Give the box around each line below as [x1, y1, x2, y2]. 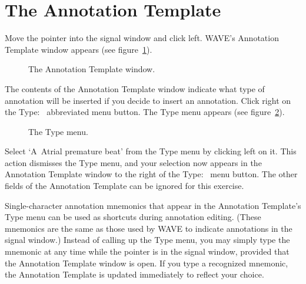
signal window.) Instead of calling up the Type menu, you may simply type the [5, 234, 290, 246]
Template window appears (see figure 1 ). [5, 43, 152, 55]
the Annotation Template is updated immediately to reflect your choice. [5, 268, 264, 280]
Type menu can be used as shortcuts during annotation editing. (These [5, 211, 261, 223]
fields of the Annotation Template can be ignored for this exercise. [5, 180, 244, 192]
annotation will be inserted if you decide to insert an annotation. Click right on [5, 94, 291, 106]
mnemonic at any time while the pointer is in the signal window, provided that [5, 245, 290, 258]
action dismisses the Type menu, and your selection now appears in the [5, 156, 262, 168]
